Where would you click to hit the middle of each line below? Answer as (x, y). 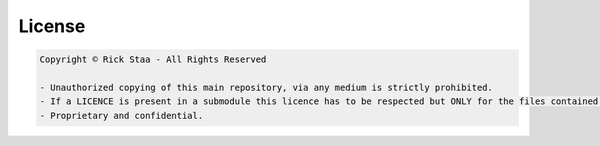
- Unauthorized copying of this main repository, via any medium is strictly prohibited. (266, 87)
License (52, 26)
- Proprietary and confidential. (121, 115)
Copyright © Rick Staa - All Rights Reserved (153, 59)
